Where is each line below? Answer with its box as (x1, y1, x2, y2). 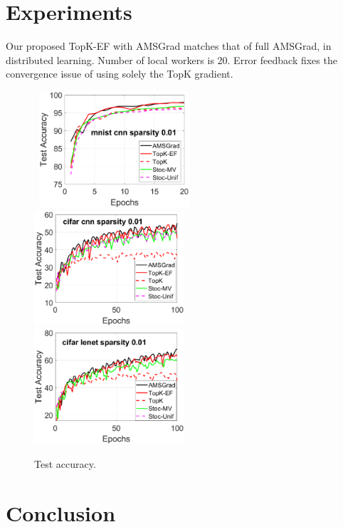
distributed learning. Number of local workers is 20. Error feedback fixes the (6, 52, 337, 67)
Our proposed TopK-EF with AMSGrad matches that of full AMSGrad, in (6, 38, 332, 53)
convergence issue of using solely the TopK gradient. (6, 66, 233, 81)
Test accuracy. (34, 456, 96, 471)
